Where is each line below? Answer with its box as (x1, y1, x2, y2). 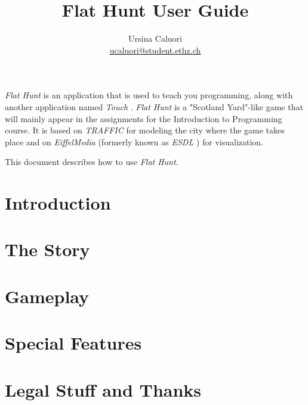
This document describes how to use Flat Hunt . (5, 155, 178, 168)
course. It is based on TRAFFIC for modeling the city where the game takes (5, 124, 285, 136)
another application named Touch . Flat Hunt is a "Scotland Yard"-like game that (5, 100, 303, 113)
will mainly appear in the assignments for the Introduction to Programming (5, 112, 282, 124)
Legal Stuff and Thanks (5, 377, 202, 401)
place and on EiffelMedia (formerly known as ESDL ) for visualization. (5, 135, 263, 148)
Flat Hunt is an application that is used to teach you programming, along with (5, 89, 293, 101)
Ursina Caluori (128, 32, 182, 45)
